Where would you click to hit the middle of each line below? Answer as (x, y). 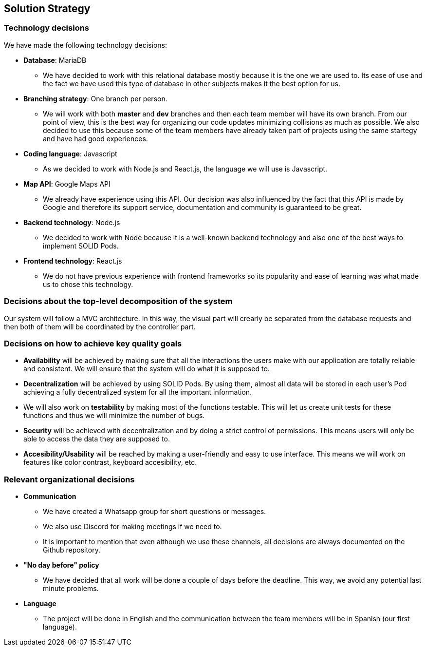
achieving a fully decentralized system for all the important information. (138, 392)
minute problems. (71, 589)
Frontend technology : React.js (73, 261)
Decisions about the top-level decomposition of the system (118, 301)
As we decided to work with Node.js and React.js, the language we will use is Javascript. (185, 169)
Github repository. (72, 550)
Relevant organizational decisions (69, 479)
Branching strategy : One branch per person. (95, 98)
